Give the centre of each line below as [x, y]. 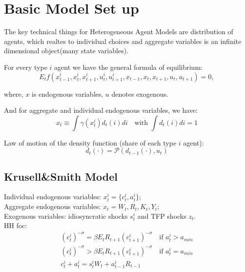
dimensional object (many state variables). [66, 51]
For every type [26, 67]
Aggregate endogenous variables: [52, 206]
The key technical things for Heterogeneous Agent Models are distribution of [119, 31]
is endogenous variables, [68, 94]
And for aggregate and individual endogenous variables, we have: [101, 110]
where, [14, 94]
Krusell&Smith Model [61, 176]
